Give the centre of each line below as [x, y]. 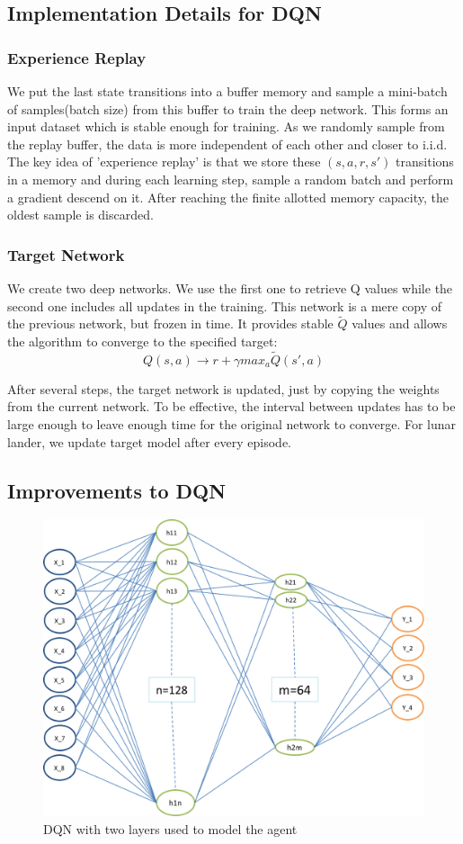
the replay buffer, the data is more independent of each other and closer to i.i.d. [227, 144]
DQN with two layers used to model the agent [170, 828]
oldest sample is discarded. [80, 215]
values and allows [400, 323]
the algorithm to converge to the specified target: [142, 341]
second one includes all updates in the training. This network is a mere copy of [225, 305]
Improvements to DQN [117, 490]
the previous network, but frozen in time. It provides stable [170, 323]
